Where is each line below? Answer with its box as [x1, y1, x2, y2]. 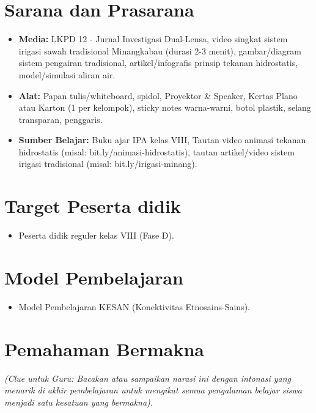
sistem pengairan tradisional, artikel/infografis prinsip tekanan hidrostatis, [18, 56, 298, 69]
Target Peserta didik [4, 193, 181, 218]
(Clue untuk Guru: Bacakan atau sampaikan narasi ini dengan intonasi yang [4, 371, 292, 384]
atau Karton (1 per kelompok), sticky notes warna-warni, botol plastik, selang [18, 101, 311, 114]
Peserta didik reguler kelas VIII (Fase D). [18, 229, 174, 242]
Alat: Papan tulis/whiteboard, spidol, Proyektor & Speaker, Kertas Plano [18, 89, 298, 102]
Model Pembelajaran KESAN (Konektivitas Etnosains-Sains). [18, 300, 251, 313]
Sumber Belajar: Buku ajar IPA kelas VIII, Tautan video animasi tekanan [18, 133, 306, 146]
